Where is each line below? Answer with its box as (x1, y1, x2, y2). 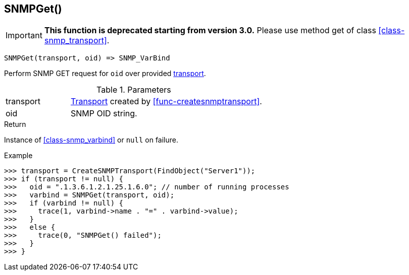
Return (4, 120, 26, 129)
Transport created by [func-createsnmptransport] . (70, 96, 262, 107)
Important (6, 30, 42, 41)
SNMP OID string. (70, 108, 137, 119)
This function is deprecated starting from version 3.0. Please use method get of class (44, 25, 376, 36)
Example (4, 151, 33, 160)
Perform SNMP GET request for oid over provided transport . (4, 69, 206, 78)
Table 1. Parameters (96, 85, 171, 95)
